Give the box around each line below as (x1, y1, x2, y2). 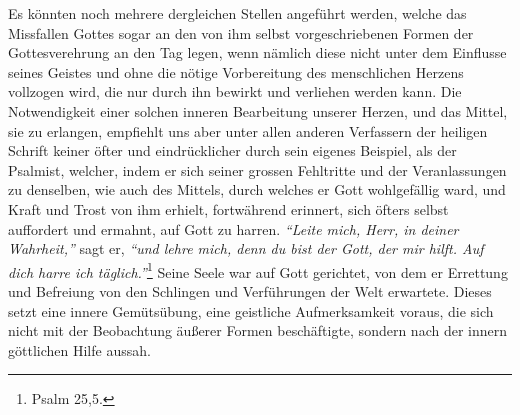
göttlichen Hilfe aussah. (8, 339, 151, 360)
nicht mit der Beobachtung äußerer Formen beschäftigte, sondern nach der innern (8, 320, 507, 341)
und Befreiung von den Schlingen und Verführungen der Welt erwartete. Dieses (8, 280, 492, 301)
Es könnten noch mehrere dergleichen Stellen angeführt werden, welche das (8, 3, 467, 23)
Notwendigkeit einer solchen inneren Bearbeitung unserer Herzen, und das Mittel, (8, 100, 508, 121)
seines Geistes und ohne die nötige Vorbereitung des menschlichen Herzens (8, 61, 464, 82)
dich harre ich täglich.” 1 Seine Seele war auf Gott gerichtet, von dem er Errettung (8, 258, 508, 282)
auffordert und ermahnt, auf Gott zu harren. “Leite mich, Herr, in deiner (8, 218, 459, 239)
